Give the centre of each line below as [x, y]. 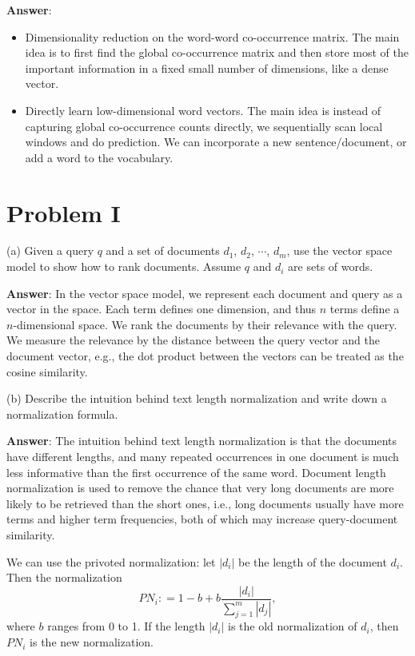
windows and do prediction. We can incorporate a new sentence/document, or [216, 142]
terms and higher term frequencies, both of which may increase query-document [202, 519]
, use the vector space [339, 250]
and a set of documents [163, 250]
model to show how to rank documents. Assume [124, 266]
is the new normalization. [92, 642]
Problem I [64, 212]
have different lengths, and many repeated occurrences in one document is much [203, 456]
